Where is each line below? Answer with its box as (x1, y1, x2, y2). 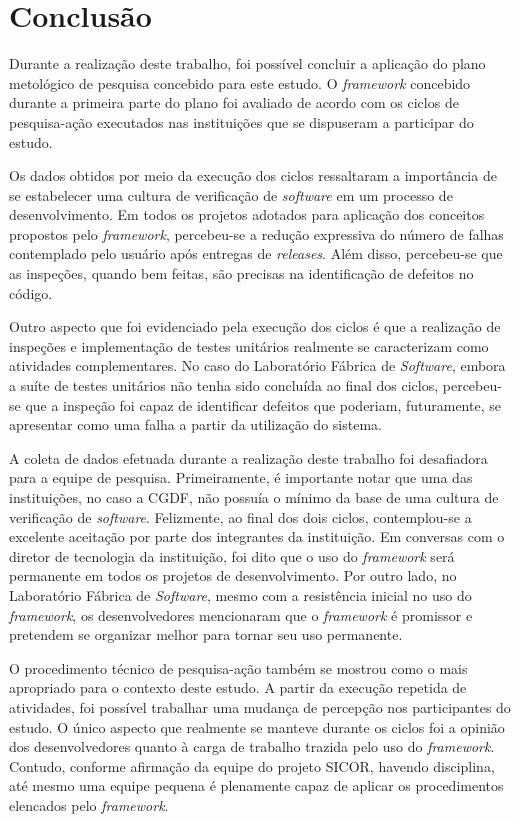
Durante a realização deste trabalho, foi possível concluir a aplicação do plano (9, 53, 486, 74)
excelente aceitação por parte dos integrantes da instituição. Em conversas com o (9, 526, 505, 547)
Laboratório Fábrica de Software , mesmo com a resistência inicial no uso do (9, 584, 472, 605)
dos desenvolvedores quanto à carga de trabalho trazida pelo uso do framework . (9, 736, 495, 757)
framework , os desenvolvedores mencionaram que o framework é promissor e (9, 604, 473, 625)
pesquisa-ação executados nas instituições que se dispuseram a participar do (9, 111, 474, 132)
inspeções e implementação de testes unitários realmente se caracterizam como (9, 335, 489, 356)
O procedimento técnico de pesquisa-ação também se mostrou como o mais (9, 657, 468, 678)
